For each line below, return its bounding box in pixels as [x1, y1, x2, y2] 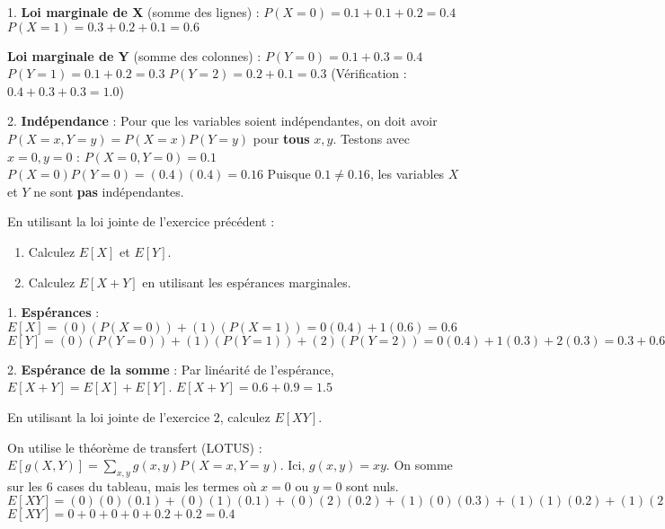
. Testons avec [332, 128, 411, 147]
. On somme [386, 455, 453, 474]
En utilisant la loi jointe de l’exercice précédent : [7, 212, 275, 231]
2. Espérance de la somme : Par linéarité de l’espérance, [7, 359, 334, 378]
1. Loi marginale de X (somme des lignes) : [7, 3, 260, 21]
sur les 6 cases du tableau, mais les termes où [7, 476, 257, 495]
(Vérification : [331, 64, 407, 83]
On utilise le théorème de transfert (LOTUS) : [7, 437, 262, 456]
